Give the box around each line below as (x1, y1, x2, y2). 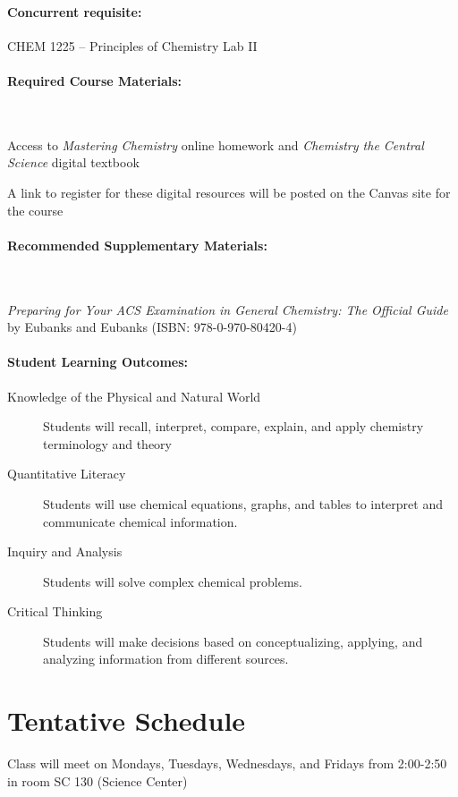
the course (7, 200, 64, 219)
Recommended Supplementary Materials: (7, 235, 267, 254)
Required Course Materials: (7, 71, 182, 89)
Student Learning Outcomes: (7, 352, 189, 371)
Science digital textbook (7, 153, 140, 172)
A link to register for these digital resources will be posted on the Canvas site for (7, 182, 451, 201)
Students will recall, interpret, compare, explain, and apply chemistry (43, 417, 424, 436)
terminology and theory (43, 434, 172, 453)
